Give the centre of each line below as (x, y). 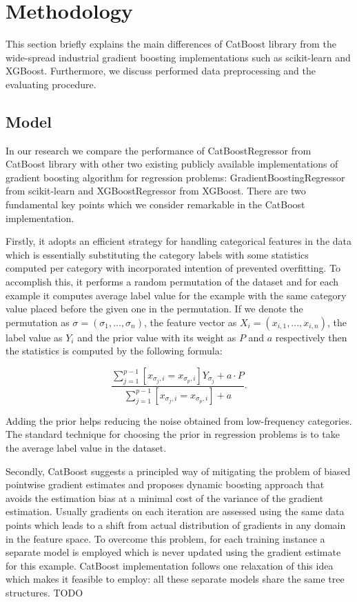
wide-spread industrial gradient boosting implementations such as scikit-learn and (178, 57)
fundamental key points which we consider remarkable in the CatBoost (155, 204)
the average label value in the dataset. (86, 448)
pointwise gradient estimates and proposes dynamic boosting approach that (165, 484)
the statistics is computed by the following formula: (114, 351)
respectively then (311, 337)
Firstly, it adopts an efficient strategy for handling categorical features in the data (178, 241)
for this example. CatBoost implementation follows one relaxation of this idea (170, 565)
